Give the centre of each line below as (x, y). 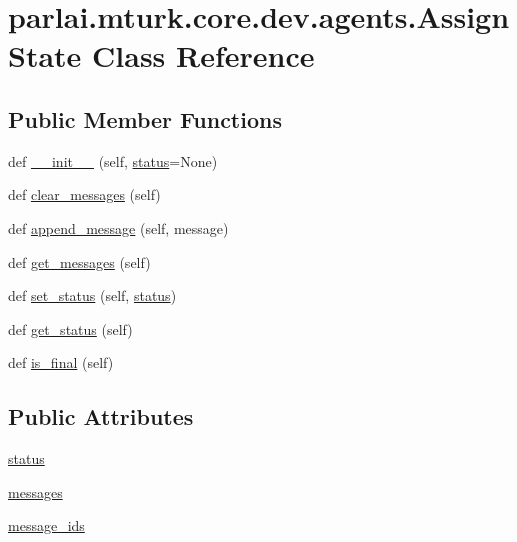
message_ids (46, 525)
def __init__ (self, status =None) (113, 160)
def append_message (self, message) (118, 227)
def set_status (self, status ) (92, 295)
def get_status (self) (70, 328)
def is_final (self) (61, 362)
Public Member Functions (145, 118)
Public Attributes (101, 416)
